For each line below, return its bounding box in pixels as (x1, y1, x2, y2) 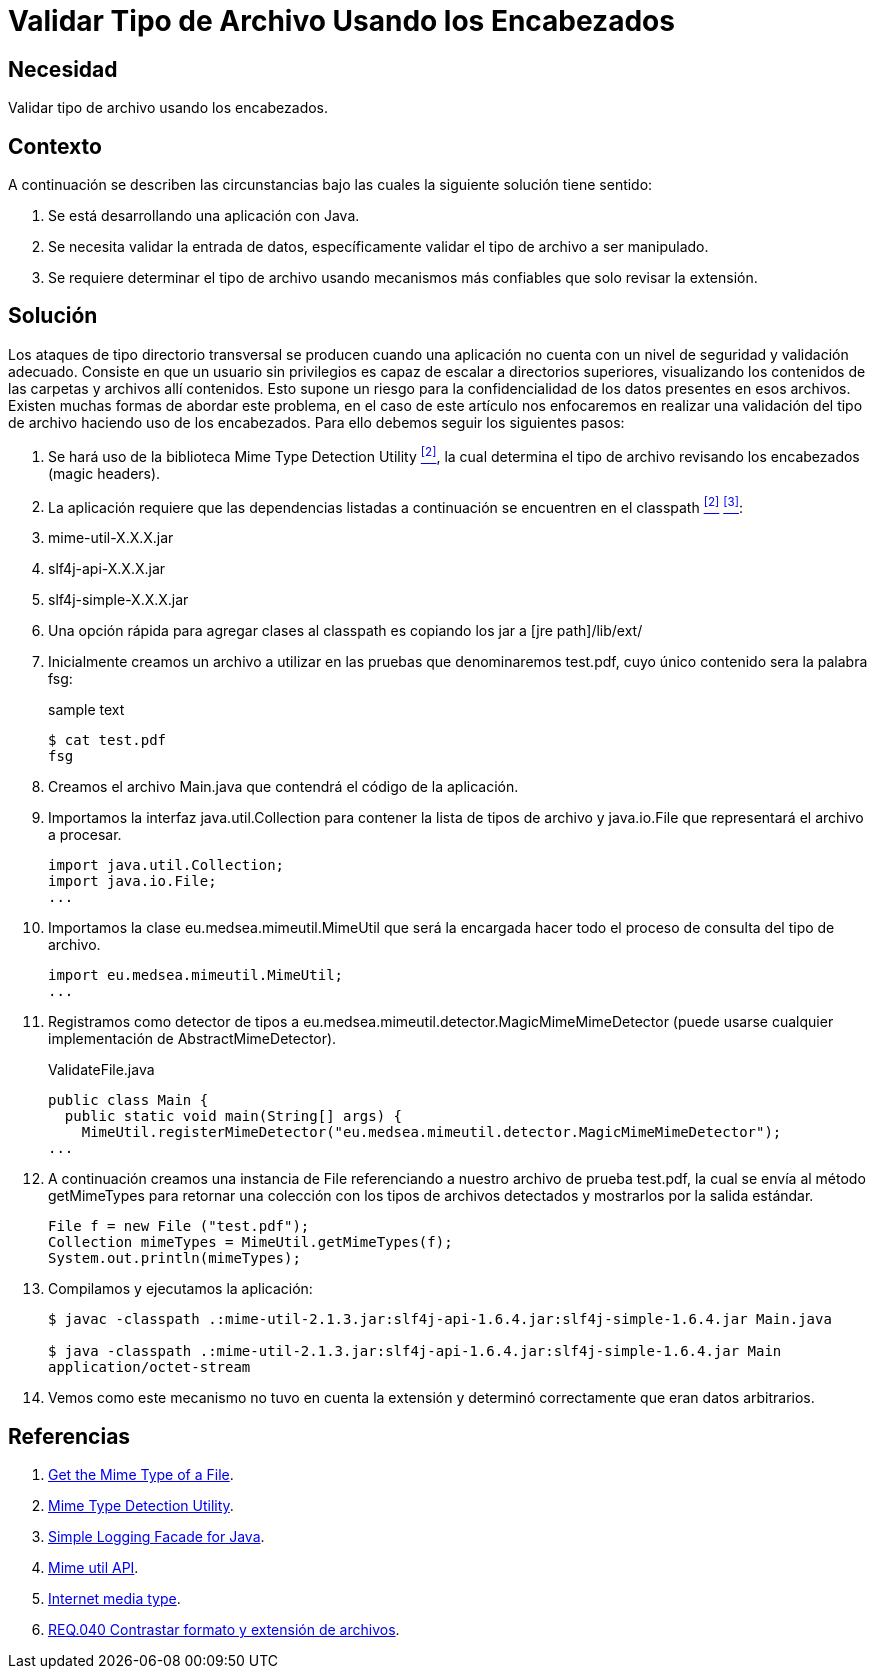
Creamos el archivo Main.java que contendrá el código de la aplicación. (48, 778, 519, 796)
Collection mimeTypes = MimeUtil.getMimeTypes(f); (48, 1234, 453, 1251)
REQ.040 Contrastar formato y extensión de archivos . (48, 1621, 400, 1639)
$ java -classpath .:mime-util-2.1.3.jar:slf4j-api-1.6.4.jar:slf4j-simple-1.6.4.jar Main (48, 1343, 782, 1360)
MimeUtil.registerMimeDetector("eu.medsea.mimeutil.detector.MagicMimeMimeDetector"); (81, 1124, 782, 1141)
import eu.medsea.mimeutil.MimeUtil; (48, 967, 344, 984)
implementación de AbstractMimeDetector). (48, 1030, 337, 1048)
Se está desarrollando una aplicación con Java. (48, 207, 360, 225)
